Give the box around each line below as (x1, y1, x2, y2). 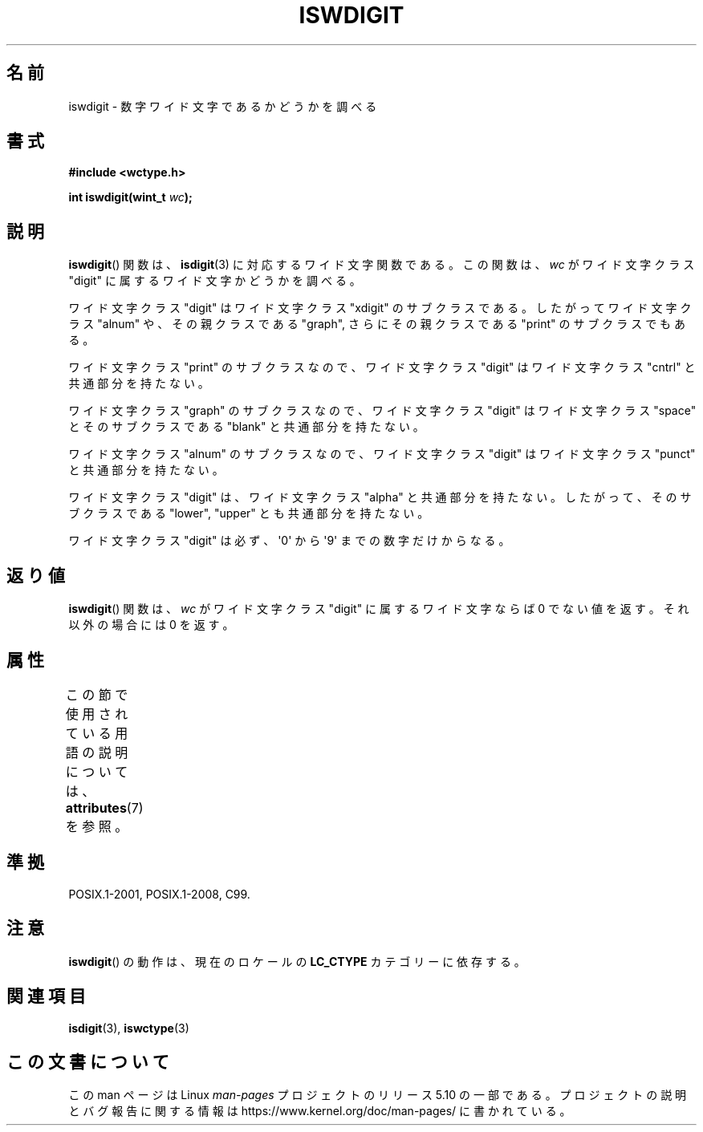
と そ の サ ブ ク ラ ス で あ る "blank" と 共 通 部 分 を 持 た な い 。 (68, 420, 425, 434)
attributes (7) (65, 799, 144, 816)
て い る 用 (65, 724, 128, 741)
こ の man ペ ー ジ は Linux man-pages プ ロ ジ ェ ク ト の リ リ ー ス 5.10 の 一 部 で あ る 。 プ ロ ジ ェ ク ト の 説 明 (68, 1088, 687, 1102)
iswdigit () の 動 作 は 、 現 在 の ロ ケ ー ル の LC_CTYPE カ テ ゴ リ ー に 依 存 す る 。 (68, 954, 526, 968)
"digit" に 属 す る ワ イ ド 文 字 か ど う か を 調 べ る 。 (68, 274, 361, 288)
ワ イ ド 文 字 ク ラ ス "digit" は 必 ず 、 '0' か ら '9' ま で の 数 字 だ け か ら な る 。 (68, 534, 510, 548)
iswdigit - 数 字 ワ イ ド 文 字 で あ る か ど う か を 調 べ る (68, 99, 377, 113)
